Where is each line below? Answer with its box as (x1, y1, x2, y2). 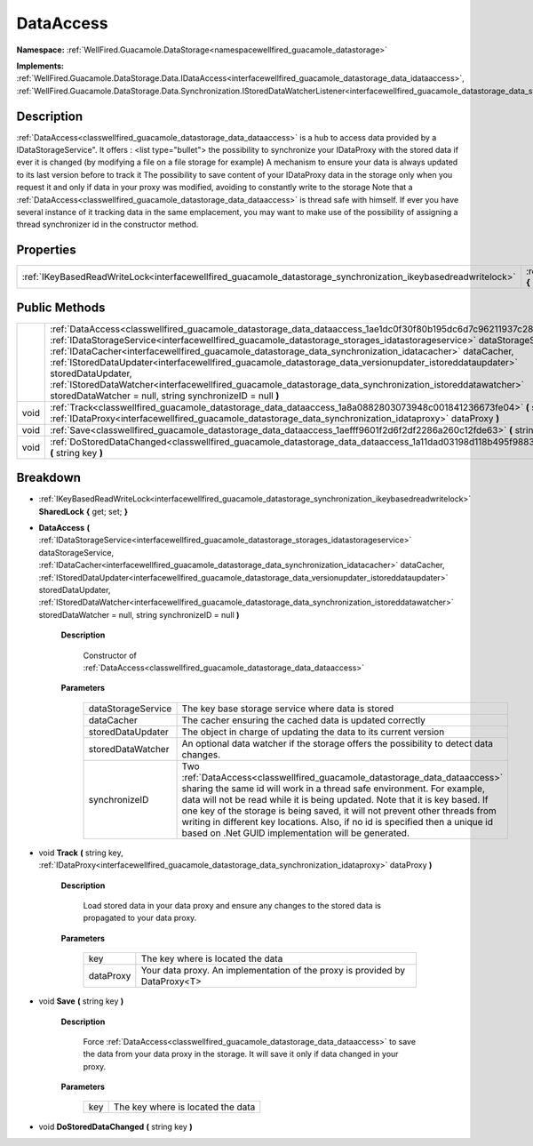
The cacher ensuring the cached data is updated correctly (181, 714, 426, 726)
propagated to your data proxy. (83, 912, 197, 924)
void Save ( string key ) (38, 996, 124, 1006)
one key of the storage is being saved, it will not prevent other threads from (181, 805, 497, 817)
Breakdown (16, 470, 82, 485)
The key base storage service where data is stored (181, 702, 394, 715)
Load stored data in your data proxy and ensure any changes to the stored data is (83, 900, 382, 910)
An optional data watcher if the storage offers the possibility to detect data (181, 737, 493, 749)
